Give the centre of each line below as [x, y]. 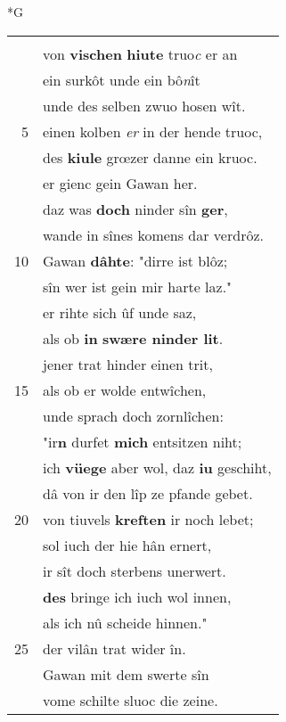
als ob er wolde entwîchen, [125, 390]
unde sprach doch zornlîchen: [133, 415]
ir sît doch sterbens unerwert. [135, 570]
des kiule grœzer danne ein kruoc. [150, 157]
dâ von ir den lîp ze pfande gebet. [148, 493]
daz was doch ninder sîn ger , [135, 209]
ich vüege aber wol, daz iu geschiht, [157, 467]
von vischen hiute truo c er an [140, 53]
